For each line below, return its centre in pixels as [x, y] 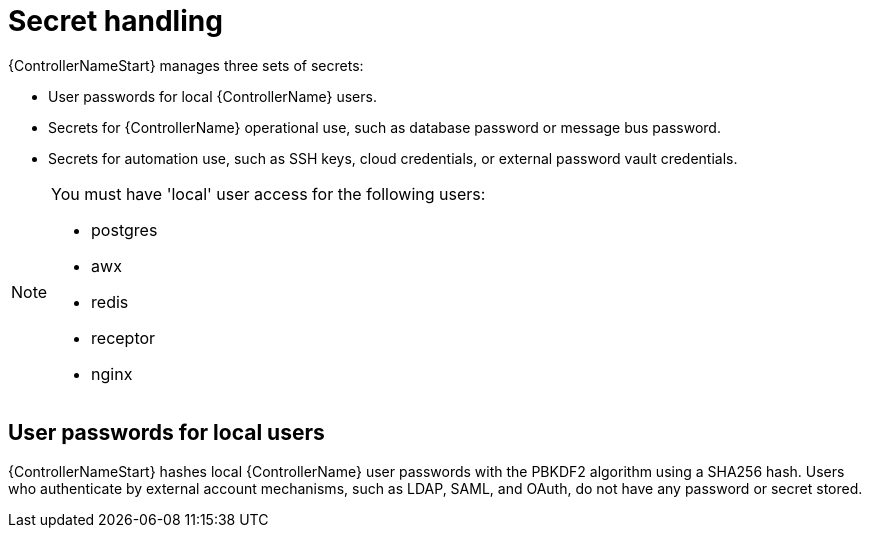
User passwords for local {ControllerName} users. [212, 96]
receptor [123, 337]
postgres [124, 229]
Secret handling [115, 21]
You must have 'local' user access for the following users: [268, 193]
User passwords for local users [166, 433]
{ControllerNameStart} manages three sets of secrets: [186, 65]
